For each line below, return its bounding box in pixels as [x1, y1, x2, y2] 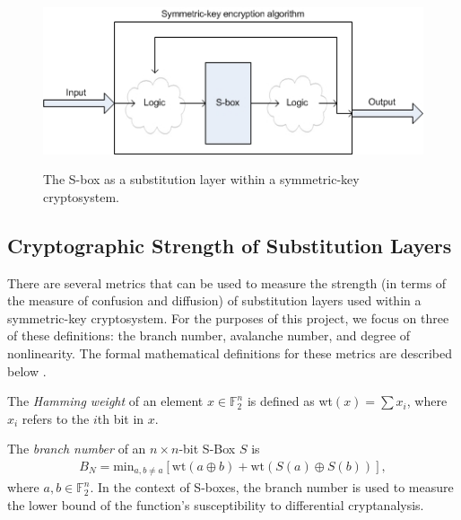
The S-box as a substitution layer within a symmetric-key [43, 170, 360, 189]
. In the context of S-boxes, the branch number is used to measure [90, 478, 454, 497]
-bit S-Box [178, 439, 236, 458]
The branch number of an [7, 439, 146, 458]
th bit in [97, 409, 144, 427]
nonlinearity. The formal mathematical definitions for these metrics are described [7, 343, 452, 362]
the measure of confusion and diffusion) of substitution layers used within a [7, 291, 422, 310]
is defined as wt [247, 392, 333, 410]
